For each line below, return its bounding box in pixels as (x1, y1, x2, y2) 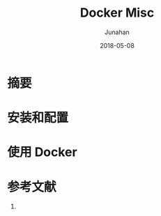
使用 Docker (7, 144, 78, 160)
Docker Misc (79, 5, 155, 21)
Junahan (104, 28, 130, 36)
